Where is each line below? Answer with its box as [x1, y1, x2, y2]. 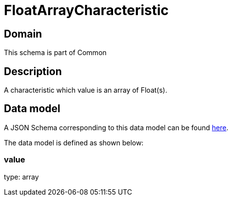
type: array [4, 172, 39, 181]
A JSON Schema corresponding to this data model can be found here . [4, 123, 229, 132]
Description [4, 65, 62, 78]
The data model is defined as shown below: [4, 138, 144, 147]
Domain [4, 27, 42, 40]
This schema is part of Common [4, 48, 107, 57]
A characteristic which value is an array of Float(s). [4, 86, 167, 95]
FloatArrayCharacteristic [4, 2, 169, 19]
